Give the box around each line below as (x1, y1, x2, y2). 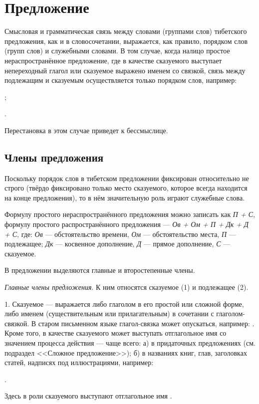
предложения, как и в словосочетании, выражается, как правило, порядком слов (4, 35, 248, 46)
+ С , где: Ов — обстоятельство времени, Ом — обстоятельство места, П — (4, 228, 236, 239)
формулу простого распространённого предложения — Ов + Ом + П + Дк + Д (4, 219, 249, 229)
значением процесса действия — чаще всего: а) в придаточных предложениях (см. (4, 337, 256, 348)
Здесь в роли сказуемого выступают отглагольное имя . (4, 391, 172, 401)
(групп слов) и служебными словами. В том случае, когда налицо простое (4, 45, 230, 56)
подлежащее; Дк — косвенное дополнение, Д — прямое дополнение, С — (4, 238, 231, 249)
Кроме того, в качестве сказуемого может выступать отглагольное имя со (4, 328, 227, 338)
